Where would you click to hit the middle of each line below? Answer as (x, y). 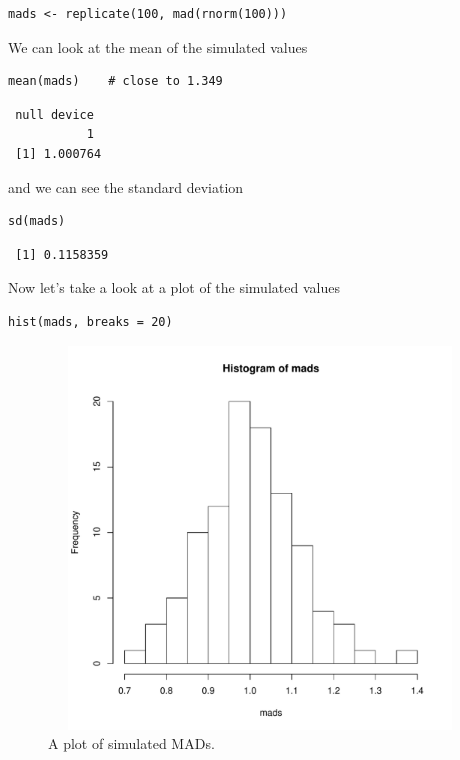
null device (54, 114)
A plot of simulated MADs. (131, 743)
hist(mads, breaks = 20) (90, 321)
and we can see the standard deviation (126, 186)
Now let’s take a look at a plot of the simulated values (174, 287)
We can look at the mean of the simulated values (158, 46)
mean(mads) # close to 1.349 (115, 81)
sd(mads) (37, 221)
